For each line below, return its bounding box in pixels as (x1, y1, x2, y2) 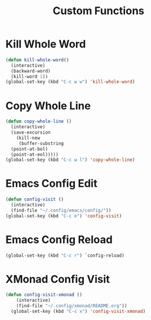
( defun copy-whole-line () (5, 118, 72, 125)
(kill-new (16, 135, 41, 141)
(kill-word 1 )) (11, 73, 48, 79)
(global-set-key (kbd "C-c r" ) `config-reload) (5, 253, 125, 258)
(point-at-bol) (11, 146, 48, 152)
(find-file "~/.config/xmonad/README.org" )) (16, 303, 127, 309)
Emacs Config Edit (5, 177, 98, 190)
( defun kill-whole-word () (5, 57, 69, 63)
